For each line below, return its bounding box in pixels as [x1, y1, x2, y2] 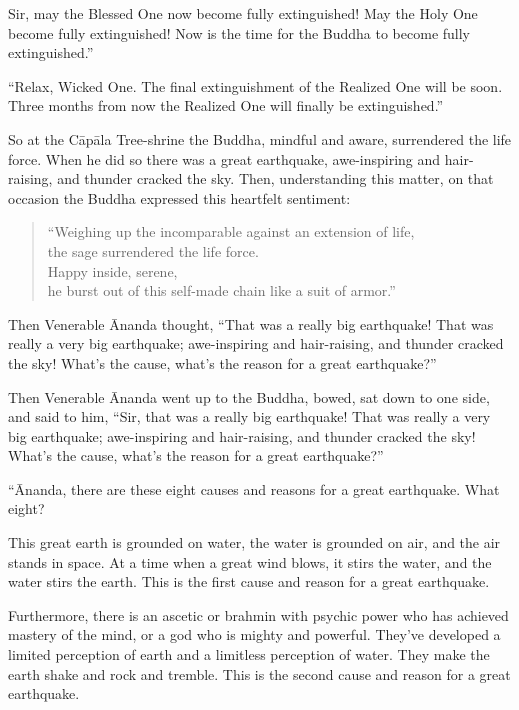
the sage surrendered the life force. [47, 240, 259, 261]
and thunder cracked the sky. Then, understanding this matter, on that [57, 168, 494, 189]
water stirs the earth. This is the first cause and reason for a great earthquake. [8, 571, 490, 592]
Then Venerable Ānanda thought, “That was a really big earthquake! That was [8, 313, 494, 334]
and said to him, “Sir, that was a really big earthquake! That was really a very [8, 406, 491, 427]
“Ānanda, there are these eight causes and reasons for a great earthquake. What [8, 478, 500, 499]
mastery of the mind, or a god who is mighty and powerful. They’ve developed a [8, 624, 501, 645]
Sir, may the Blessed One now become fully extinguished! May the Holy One [8, 3, 478, 23]
